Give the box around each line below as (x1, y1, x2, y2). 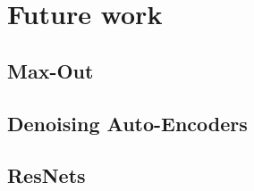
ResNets (7, 162, 86, 189)
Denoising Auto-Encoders (7, 109, 248, 137)
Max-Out (7, 56, 94, 84)
